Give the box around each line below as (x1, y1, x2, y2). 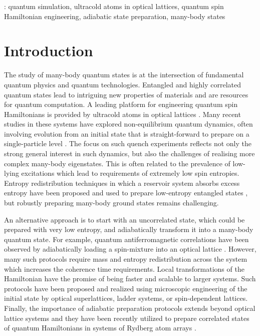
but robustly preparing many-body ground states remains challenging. (4, 197, 219, 208)
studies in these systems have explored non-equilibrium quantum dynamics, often (4, 119, 253, 129)
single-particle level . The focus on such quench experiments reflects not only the (4, 138, 251, 149)
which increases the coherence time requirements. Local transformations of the (4, 263, 244, 274)
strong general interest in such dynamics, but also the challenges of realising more (4, 148, 255, 159)
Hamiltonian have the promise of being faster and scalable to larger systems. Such (4, 273, 256, 284)
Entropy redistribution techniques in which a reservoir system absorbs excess (4, 177, 240, 188)
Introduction (4, 40, 93, 61)
